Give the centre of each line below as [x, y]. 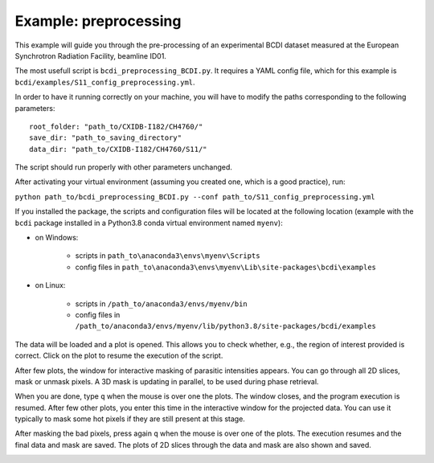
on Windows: [57, 238]
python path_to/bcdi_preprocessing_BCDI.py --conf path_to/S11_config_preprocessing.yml [195, 197]
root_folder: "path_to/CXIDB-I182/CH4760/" [116, 126]
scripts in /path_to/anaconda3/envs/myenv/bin [162, 303]
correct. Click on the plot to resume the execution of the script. [119, 356]
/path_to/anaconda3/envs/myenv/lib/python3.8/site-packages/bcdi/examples [226, 326]
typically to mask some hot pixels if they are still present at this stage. [130, 419]
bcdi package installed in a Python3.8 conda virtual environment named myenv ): [149, 223]
